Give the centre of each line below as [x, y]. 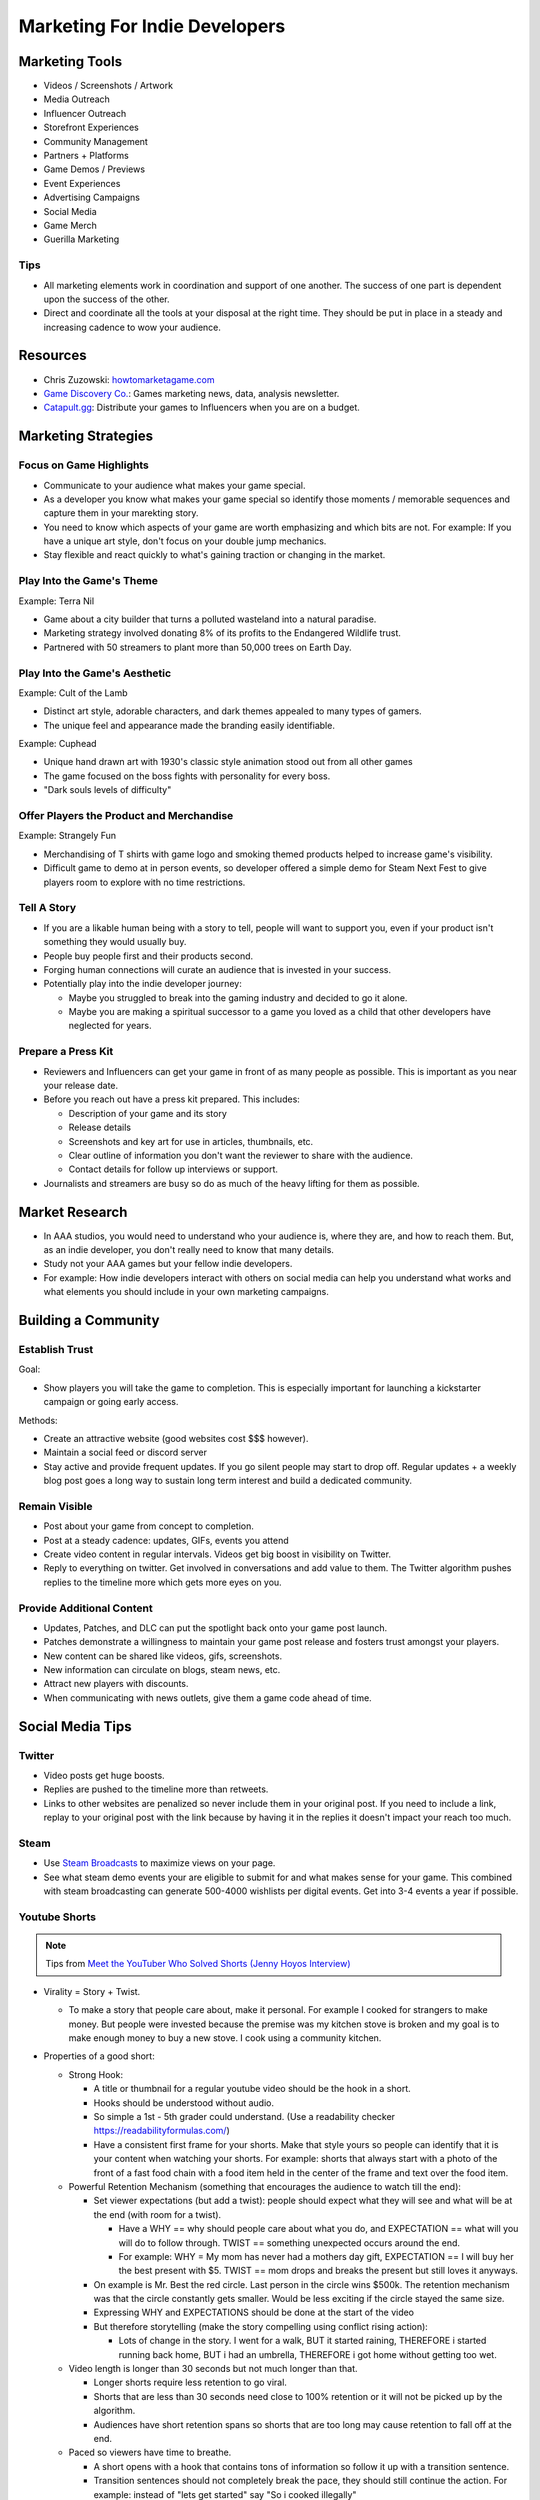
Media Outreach [76, 99]
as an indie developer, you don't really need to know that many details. [189, 1250]
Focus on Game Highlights [84, 465]
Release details [100, 1127]
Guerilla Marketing [81, 239]
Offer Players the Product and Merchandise [126, 816]
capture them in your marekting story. [121, 513]
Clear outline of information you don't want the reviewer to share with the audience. [241, 1155]
